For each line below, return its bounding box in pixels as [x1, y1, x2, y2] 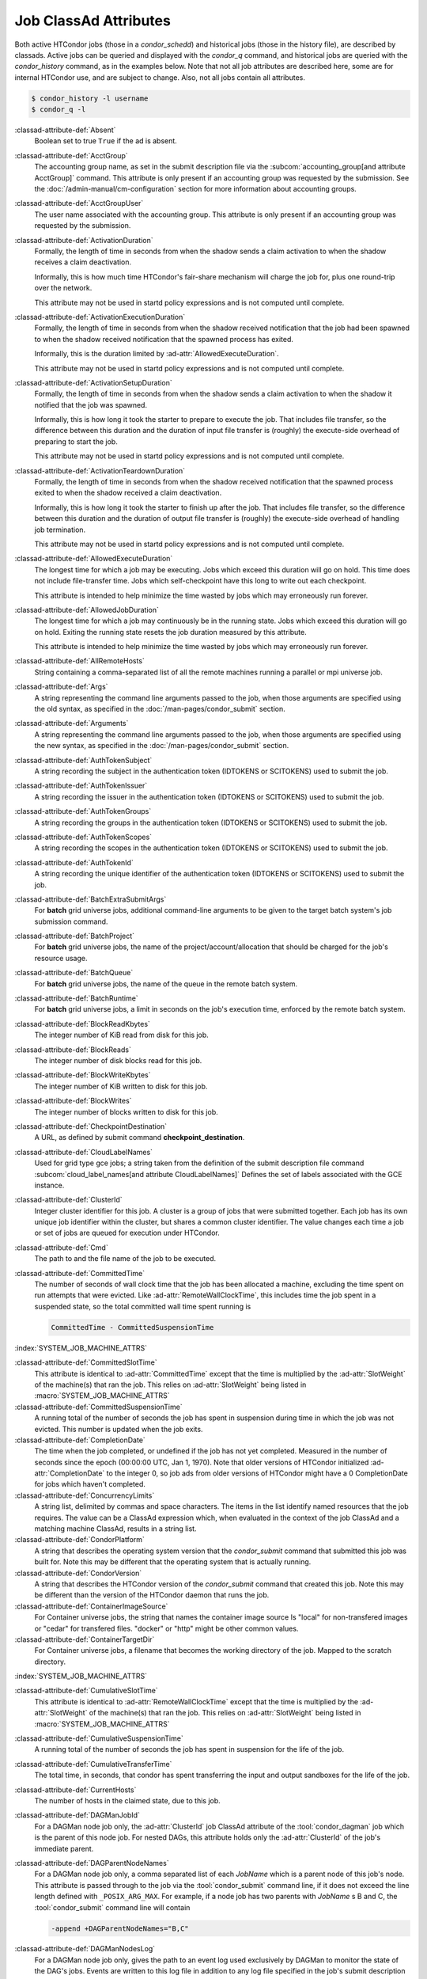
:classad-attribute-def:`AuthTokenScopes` [14, 832, 153, 841]
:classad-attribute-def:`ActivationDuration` [14, 235, 153, 245]
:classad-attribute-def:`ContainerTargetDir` [14, 1635, 155, 1644]
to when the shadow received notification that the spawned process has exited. [34, 334, 294, 344]
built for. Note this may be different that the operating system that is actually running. [34, 1557, 312, 1567]
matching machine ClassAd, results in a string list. [34, 1524, 197, 1533]
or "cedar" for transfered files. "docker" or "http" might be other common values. [34, 1624, 299, 1633]
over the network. [34, 283, 93, 293]
